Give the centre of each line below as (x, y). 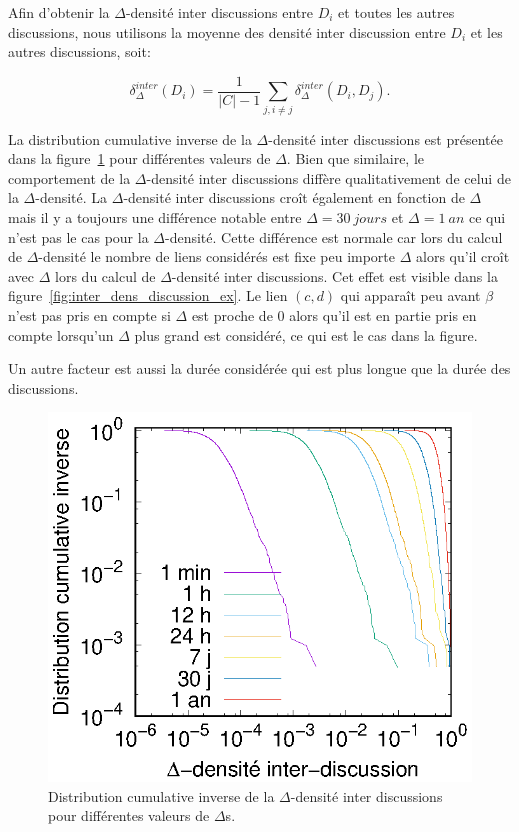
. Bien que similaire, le (355, 158)
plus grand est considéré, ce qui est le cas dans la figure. (306, 334)
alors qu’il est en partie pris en (383, 314)
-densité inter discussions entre (219, 12)
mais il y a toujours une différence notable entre (155, 216)
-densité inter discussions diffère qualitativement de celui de (328, 177)
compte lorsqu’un (61, 334)
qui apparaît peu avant (410, 295)
